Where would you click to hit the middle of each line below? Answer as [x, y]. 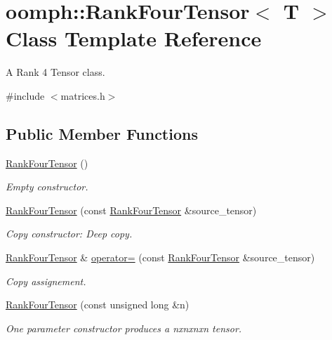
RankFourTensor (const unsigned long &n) [98, 305]
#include [25, 95]
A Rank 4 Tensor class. [55, 72]
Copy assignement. [46, 281]
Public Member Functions [102, 133]
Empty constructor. [47, 187]
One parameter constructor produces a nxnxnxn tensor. [124, 328]
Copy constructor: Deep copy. [69, 234]
